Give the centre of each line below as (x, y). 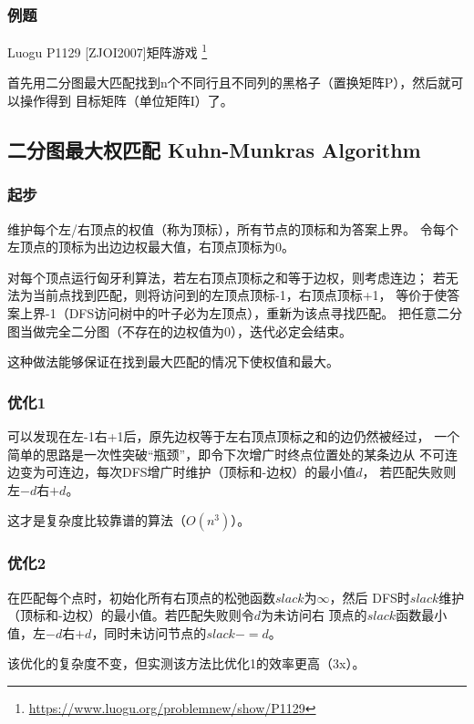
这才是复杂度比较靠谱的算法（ (97, 520)
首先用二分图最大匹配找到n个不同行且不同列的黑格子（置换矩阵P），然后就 (229, 83)
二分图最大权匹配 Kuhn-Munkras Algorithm (214, 150)
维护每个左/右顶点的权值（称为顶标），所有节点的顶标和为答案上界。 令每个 (233, 228)
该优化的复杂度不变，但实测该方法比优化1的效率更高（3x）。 (186, 663)
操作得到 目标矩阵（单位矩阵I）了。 (126, 101)
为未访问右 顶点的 (314, 615)
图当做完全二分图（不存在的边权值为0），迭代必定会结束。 (180, 331)
